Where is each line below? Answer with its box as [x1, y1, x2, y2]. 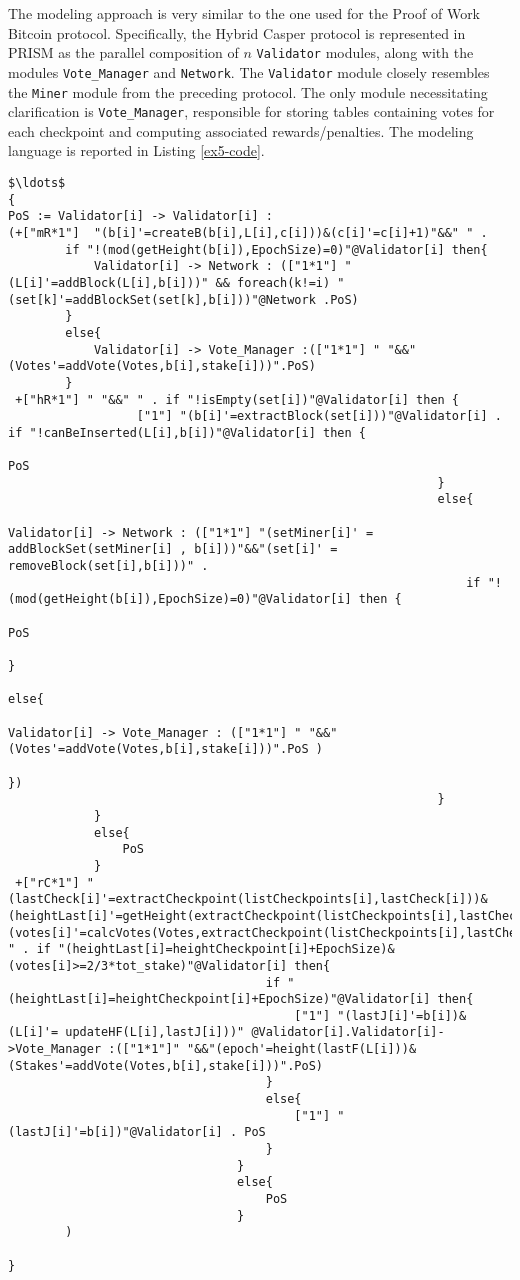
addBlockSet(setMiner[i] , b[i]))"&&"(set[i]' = [8, 542, 338, 557]
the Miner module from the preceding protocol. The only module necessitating [8, 81, 488, 102]
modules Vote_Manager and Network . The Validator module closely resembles [8, 61, 490, 82]
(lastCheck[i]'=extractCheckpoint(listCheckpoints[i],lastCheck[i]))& [8, 892, 488, 907]
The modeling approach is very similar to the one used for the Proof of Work [8, 3, 481, 23]
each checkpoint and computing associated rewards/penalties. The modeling [8, 120, 474, 141]
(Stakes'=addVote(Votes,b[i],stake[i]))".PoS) [8, 1058, 323, 1073]
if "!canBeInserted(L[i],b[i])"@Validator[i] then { [8, 425, 366, 440]
